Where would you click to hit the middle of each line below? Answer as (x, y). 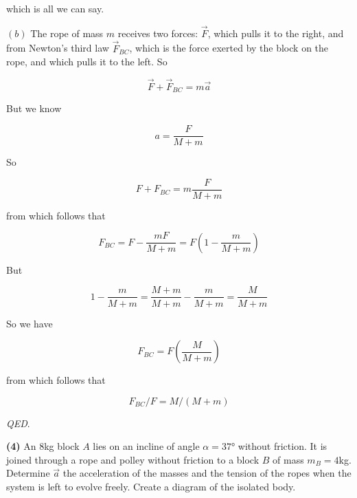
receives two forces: (158, 33)
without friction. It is (283, 446)
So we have (30, 323)
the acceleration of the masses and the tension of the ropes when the (207, 473)
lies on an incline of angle (146, 446)
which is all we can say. (55, 8)
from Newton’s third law (58, 48)
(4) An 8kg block (43, 446)
